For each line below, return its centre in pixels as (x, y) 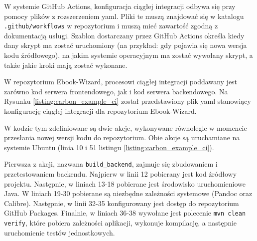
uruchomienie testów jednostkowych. (60, 232)
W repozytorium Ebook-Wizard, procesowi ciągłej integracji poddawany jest (121, 82)
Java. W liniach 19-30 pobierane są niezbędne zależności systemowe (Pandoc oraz (128, 193)
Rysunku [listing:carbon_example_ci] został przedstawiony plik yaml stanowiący (128, 101)
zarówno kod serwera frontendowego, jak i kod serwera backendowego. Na (116, 91)
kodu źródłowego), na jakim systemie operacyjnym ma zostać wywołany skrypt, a (128, 55)
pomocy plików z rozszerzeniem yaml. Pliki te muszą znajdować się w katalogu (124, 16)
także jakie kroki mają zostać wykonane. (66, 65)
